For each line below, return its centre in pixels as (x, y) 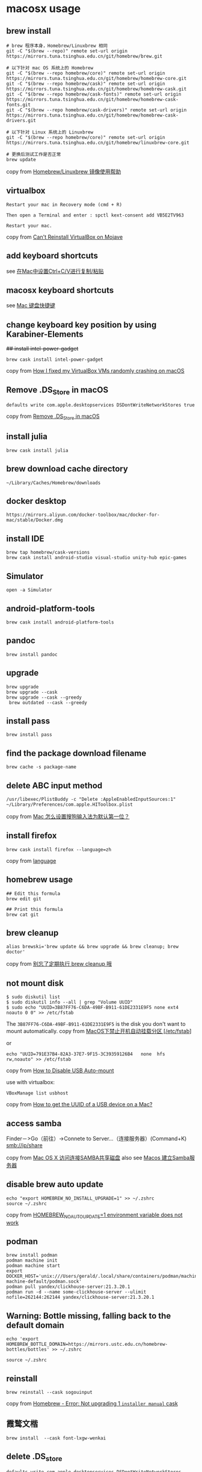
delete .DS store (34, 1457)
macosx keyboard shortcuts (60, 290)
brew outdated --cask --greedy (48, 702)
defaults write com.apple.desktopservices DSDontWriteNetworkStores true (101, 405)
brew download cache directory (67, 469)
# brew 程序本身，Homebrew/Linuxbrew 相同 (57, 46)
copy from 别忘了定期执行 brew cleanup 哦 (59, 964)
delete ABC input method (54, 786)
